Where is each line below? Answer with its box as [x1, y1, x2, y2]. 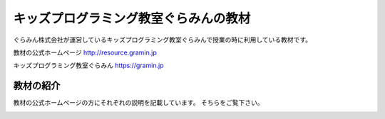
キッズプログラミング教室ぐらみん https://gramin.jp [13, 61, 164, 70]
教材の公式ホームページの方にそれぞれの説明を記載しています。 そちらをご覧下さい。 [13, 98, 264, 107]
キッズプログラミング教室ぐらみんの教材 [13, 11, 251, 26]
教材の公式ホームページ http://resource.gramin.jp [13, 48, 157, 57]
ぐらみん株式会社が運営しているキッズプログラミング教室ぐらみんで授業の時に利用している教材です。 [13, 35, 312, 44]
